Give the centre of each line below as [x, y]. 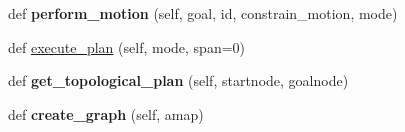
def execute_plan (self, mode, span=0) [127, 46]
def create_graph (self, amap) [106, 113]
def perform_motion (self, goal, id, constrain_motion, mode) [203, 13]
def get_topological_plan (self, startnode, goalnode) [178, 80]
